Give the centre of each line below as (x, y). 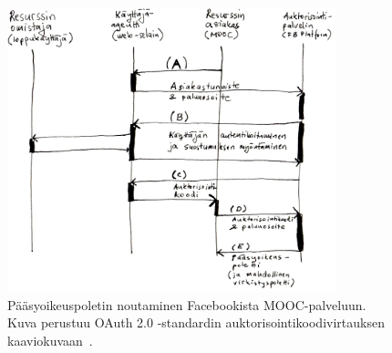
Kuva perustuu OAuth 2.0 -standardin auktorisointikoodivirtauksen (196, 322)
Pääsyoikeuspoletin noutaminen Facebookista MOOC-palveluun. (187, 304)
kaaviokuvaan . (50, 340)
